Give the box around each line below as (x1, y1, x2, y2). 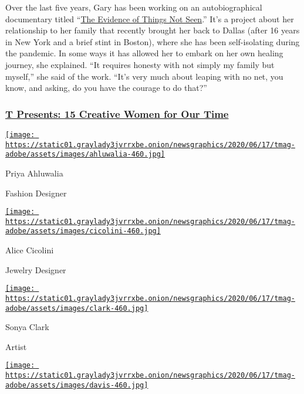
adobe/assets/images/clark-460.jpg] (5, 304, 148, 313)
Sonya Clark (5, 321, 49, 333)
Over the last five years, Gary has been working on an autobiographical (5, 1, 262, 13)
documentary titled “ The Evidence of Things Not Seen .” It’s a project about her (5, 12, 294, 25)
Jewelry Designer (5, 263, 66, 276)
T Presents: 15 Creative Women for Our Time (5, 106, 229, 121)
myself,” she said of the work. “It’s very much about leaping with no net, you (5, 70, 283, 82)
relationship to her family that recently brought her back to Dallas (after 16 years (5, 24, 300, 36)
